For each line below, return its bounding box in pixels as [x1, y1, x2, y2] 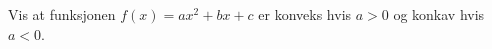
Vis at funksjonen [8, 4, 116, 24]
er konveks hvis [258, 4, 352, 24]
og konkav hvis [393, 4, 485, 24]
